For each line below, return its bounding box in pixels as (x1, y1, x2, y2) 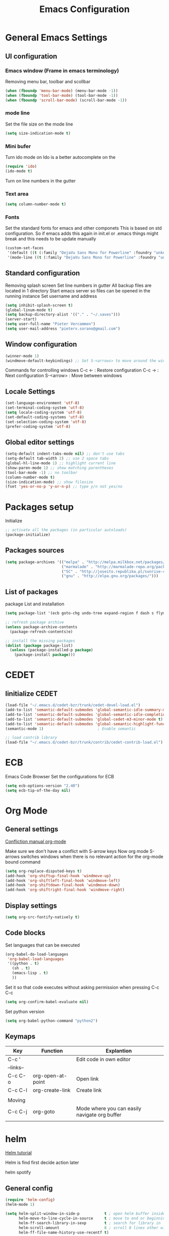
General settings (5, 825, 59, 834)
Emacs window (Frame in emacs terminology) (5, 67, 119, 74)
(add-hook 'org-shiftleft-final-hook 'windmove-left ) (5, 878, 121, 883)
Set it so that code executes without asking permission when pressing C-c (5, 984, 159, 990)
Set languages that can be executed (5, 942, 80, 948)
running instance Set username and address (5, 293, 97, 299)
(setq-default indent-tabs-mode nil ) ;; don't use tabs (5, 451, 125, 457)
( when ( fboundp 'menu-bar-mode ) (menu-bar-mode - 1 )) (5, 88, 118, 93)
